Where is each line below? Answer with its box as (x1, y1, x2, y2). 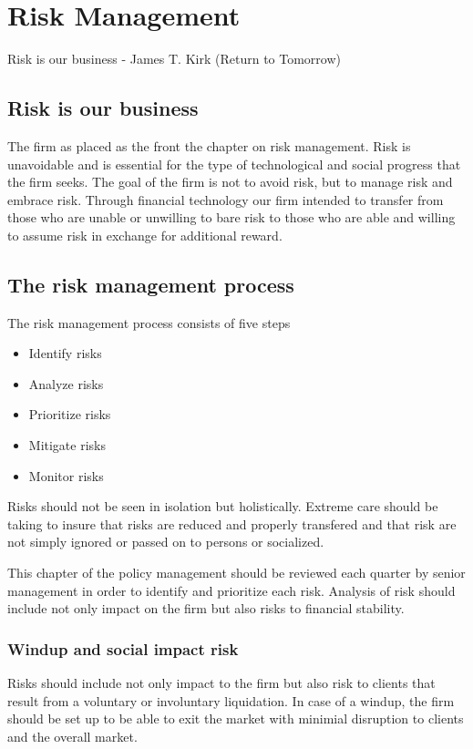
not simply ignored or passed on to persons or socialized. (7, 532, 324, 551)
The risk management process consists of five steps (7, 313, 291, 332)
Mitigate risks (28, 436, 106, 455)
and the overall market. (7, 726, 138, 745)
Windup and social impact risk (7, 637, 239, 660)
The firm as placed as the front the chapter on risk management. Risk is (7, 136, 411, 155)
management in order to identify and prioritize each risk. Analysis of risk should (7, 580, 456, 600)
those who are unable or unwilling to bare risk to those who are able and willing (7, 208, 456, 227)
